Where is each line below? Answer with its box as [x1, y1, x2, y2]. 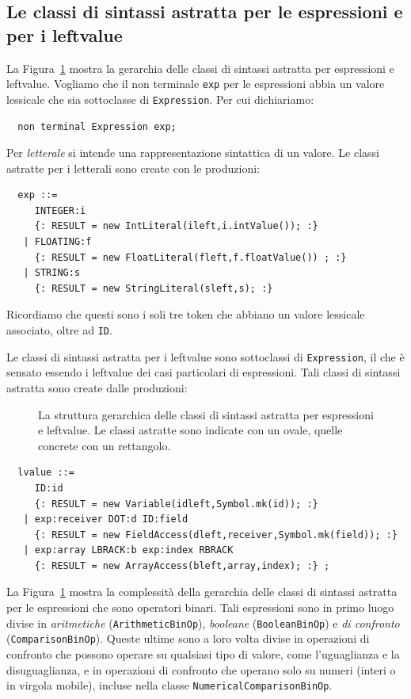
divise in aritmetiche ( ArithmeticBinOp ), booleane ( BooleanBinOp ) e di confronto [6, 614, 400, 631]
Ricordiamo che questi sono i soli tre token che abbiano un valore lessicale [6, 306, 365, 323]
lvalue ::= [17, 467, 74, 479]
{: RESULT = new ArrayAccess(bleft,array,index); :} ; [34, 560, 330, 571]
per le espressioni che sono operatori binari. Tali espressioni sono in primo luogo [6, 599, 394, 616]
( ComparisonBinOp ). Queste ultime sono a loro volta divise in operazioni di [6, 630, 370, 647]
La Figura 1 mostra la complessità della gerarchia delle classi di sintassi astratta [6, 583, 398, 600]
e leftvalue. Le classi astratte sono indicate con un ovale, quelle [38, 422, 343, 438]
